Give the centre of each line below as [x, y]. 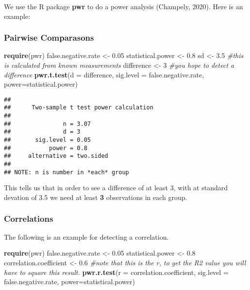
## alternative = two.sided [56, 156]
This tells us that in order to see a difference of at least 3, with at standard [116, 188]
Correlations [29, 219]
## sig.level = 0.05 [47, 140]
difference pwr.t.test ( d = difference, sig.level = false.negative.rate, [104, 74]
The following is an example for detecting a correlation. [86, 237]
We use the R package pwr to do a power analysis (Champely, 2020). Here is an [124, 6]
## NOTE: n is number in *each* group [67, 172]
